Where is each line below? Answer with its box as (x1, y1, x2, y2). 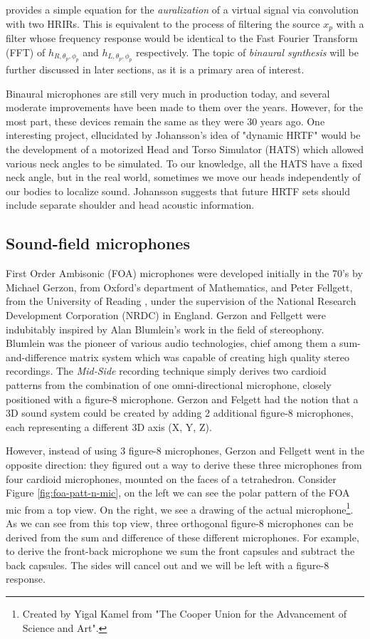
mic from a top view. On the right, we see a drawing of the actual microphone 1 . (6, 499, 354, 516)
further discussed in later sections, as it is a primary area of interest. (6, 62, 305, 77)
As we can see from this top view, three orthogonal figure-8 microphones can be (6, 515, 354, 530)
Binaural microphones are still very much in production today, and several (6, 85, 330, 100)
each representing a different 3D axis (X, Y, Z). (6, 419, 212, 434)
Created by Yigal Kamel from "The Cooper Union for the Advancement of (22, 606, 347, 620)
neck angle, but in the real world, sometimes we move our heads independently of (6, 170, 361, 185)
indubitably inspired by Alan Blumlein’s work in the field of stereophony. (6, 321, 324, 336)
